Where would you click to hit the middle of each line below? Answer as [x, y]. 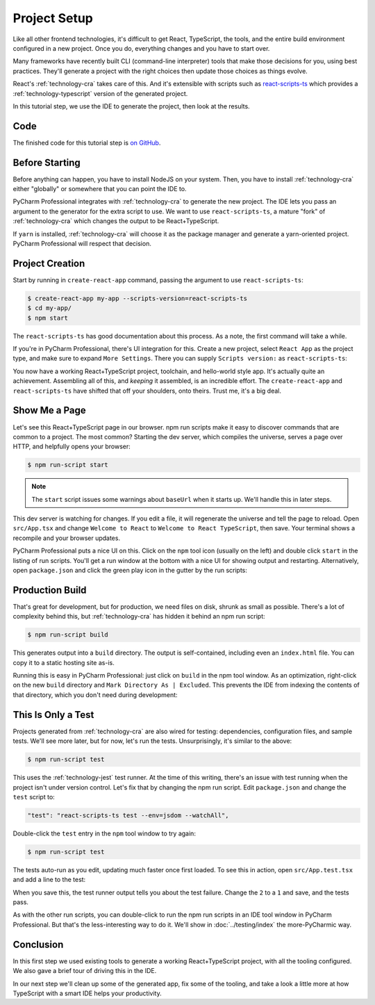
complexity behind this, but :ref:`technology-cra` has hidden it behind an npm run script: [139, 616]
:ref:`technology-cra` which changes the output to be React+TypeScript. [116, 221]
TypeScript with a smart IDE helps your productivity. [87, 993]
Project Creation [49, 263]
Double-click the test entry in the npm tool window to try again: [104, 833]
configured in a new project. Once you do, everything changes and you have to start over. [141, 48]
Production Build [50, 590]
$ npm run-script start [68, 465]
